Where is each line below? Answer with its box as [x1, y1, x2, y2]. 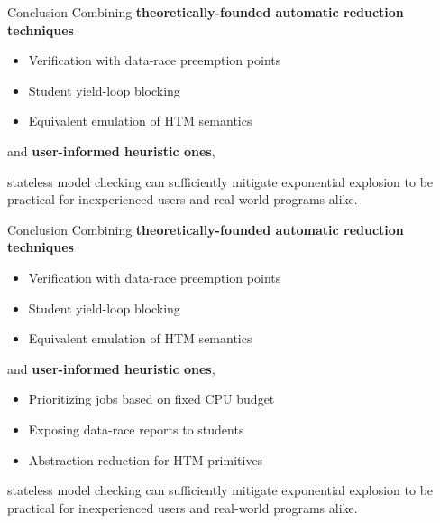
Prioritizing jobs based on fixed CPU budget [28, 389, 275, 408]
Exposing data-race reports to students [28, 419, 244, 438]
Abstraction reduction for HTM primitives [28, 450, 263, 469]
